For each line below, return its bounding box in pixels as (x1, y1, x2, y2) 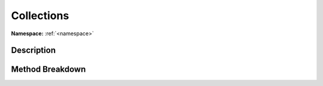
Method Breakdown (11, 64, 86, 75)
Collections (11, 9, 69, 22)
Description (11, 45, 56, 56)
